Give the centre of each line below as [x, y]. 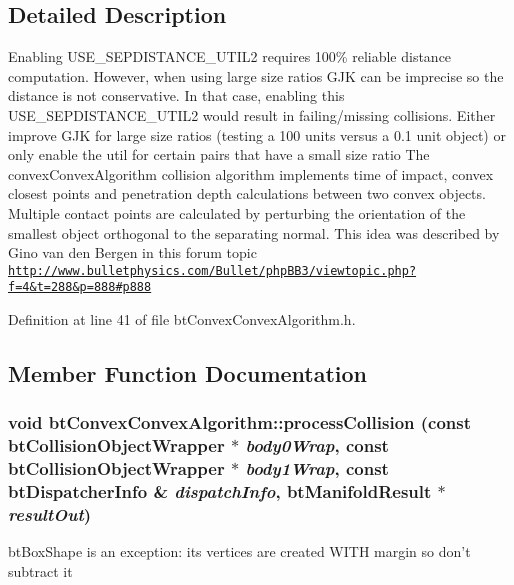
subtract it [40, 570]
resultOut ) [50, 514]
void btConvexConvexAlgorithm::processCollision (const [240, 422]
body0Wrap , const [317, 445]
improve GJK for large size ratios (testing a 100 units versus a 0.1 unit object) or [257, 134]
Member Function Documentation [188, 373]
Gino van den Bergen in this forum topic [132, 252]
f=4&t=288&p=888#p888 [80, 287]
